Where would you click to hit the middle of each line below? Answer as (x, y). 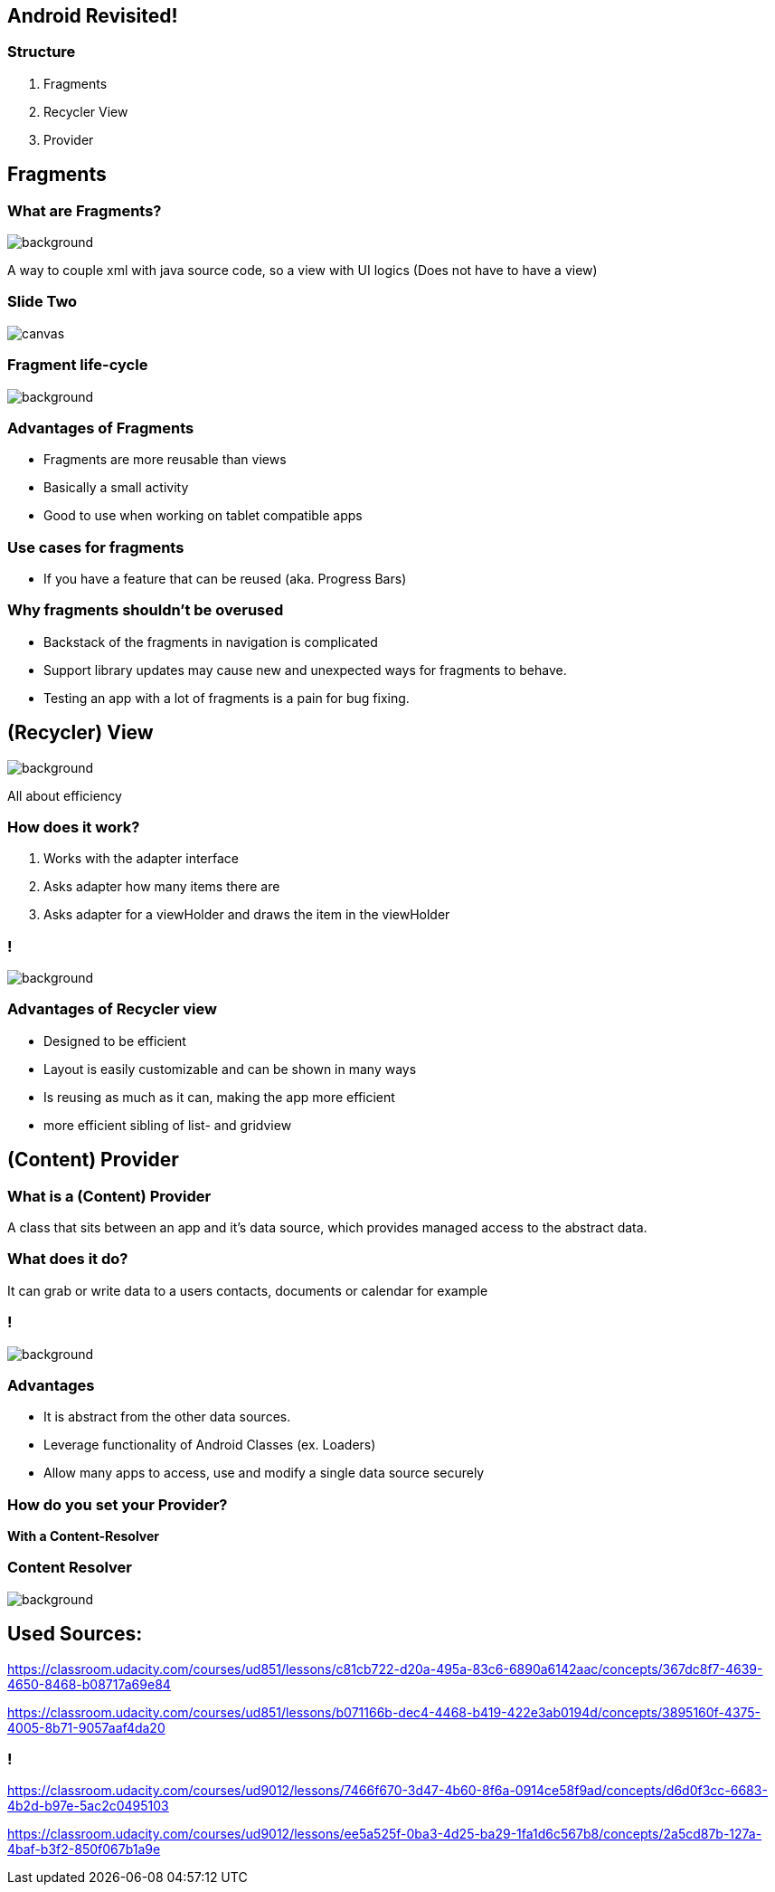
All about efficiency (65, 795)
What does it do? (68, 1259)
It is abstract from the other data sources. (167, 1417)
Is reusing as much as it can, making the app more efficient (219, 1097)
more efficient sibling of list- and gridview (168, 1125)
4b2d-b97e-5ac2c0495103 (88, 1806)
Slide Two (43, 302)
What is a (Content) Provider (109, 1196)
